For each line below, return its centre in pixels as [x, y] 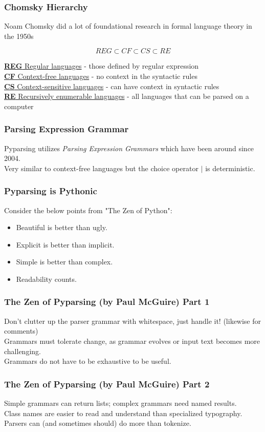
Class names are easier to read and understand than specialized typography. [123, 413]
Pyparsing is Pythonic [51, 191]
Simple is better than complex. [64, 262]
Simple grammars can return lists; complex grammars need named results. [120, 403]
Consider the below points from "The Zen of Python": [88, 210]
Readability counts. [46, 279]
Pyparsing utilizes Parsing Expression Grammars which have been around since [129, 148]
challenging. [23, 351]
